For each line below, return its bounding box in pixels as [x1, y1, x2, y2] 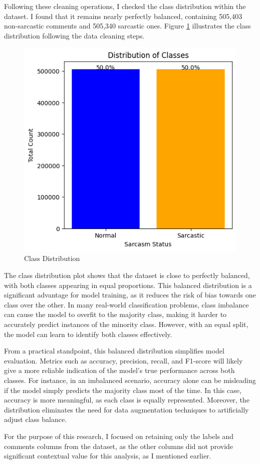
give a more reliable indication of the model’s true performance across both [4, 365, 235, 375]
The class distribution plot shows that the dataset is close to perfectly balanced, [4, 270, 250, 280]
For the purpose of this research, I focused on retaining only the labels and [4, 430, 234, 441]
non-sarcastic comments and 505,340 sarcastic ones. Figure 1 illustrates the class [4, 20, 251, 31]
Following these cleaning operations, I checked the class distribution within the [4, 1, 246, 11]
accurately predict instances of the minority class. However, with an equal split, [4, 319, 248, 329]
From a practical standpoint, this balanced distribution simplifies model [4, 345, 224, 356]
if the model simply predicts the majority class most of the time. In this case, [4, 384, 241, 395]
